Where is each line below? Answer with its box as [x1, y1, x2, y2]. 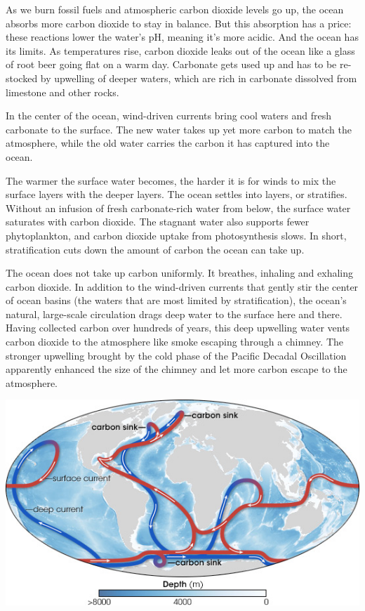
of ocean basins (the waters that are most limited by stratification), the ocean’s [6, 293, 347, 308]
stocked [6, 70, 38, 85]
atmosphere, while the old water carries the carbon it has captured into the [6, 136, 330, 150]
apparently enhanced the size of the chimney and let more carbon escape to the [6, 362, 347, 376]
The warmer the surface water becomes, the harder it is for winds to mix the [6, 173, 336, 188]
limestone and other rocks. [6, 84, 119, 99]
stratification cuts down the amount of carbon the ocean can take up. [6, 242, 305, 256]
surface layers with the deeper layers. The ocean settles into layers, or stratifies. [6, 187, 347, 202]
